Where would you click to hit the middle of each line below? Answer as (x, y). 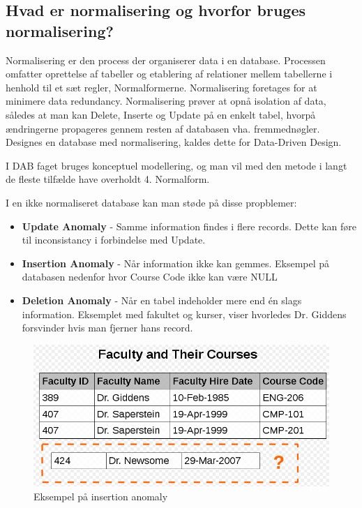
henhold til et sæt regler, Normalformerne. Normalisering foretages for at (161, 87)
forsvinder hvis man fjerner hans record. (107, 328)
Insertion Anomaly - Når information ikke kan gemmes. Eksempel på (176, 263)
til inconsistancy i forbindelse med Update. (114, 240)
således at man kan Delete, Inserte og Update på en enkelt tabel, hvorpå (161, 114)
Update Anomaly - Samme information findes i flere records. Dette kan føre (189, 226)
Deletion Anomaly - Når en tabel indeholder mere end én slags (162, 300)
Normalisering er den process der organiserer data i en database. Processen (166, 60)
